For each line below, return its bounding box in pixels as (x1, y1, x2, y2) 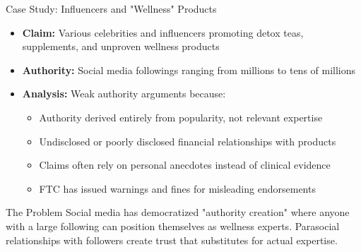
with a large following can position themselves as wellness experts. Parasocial (6, 218, 340, 233)
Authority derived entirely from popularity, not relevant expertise (39, 109, 323, 124)
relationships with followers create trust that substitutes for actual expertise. (6, 232, 338, 247)
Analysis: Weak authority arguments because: (22, 86, 226, 101)
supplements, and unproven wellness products (22, 39, 220, 54)
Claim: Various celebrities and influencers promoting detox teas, (22, 25, 304, 40)
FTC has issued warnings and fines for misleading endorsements (39, 181, 316, 196)
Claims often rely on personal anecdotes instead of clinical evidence (39, 157, 331, 172)
